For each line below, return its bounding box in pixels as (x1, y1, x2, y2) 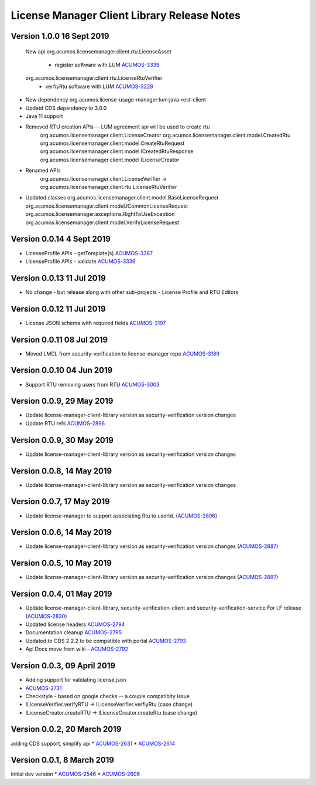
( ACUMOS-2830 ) (25, 613, 67, 620)
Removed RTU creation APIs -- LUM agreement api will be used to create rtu (25, 123, 210, 130)
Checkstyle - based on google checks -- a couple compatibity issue (25, 692, 190, 699)
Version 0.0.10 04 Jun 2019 (11, 366, 113, 375)
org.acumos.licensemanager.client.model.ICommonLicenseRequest (25, 202, 188, 209)
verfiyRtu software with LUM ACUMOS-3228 (45, 83, 153, 90)
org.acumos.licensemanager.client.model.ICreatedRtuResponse (40, 148, 194, 155)
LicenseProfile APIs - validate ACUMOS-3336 (25, 258, 136, 265)
